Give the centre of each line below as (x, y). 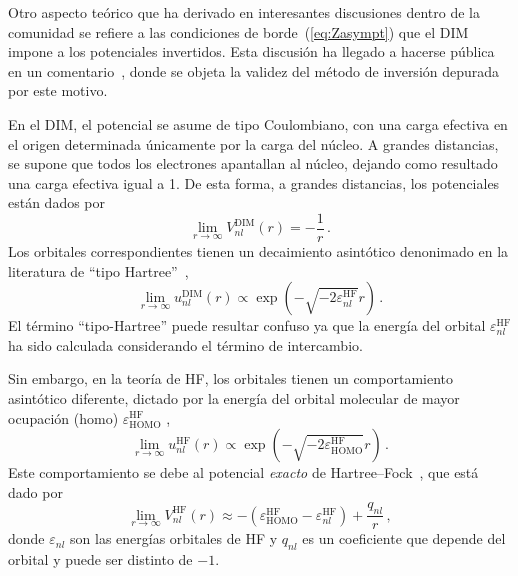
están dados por (57, 202)
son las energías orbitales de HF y (174, 538)
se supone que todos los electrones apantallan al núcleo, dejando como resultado (253, 163)
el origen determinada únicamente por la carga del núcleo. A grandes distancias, (253, 143)
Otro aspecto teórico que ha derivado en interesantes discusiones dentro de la (244, 12)
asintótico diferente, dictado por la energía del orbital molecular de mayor (234, 397)
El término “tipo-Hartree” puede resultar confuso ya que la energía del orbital (247, 325)
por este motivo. (58, 90)
